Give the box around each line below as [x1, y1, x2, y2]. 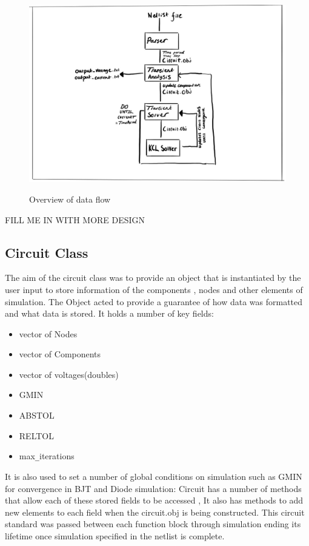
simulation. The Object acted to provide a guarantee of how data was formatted [5, 295, 303, 308]
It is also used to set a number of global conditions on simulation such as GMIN [5, 470, 302, 482]
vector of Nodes [19, 327, 78, 340]
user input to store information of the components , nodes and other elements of [5, 283, 303, 295]
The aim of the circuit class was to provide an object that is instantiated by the [5, 271, 301, 284]
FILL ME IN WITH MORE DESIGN [5, 213, 145, 226]
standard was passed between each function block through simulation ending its [5, 517, 301, 530]
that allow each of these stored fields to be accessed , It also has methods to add [5, 494, 304, 507]
